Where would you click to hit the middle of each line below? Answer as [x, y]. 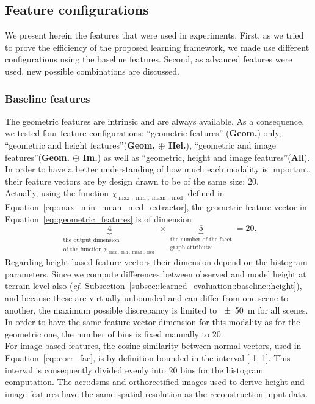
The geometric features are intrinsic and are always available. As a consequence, [155, 121]
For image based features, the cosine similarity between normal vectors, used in [153, 346]
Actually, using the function [57, 193]
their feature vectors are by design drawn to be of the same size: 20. [132, 181]
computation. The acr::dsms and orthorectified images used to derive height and [155, 382]
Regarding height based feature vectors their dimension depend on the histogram [156, 262]
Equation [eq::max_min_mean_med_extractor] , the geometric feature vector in [156, 207]
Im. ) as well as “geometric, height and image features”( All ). [196, 157]
